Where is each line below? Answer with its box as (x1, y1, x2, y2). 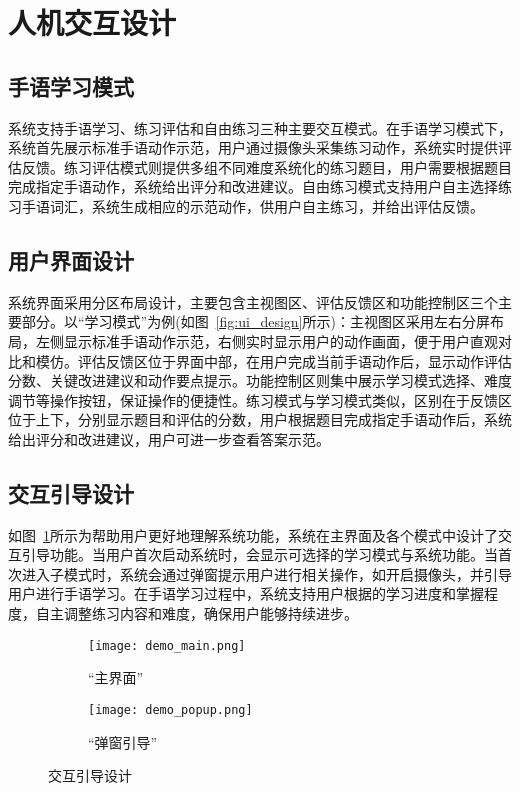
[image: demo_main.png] (88, 638, 246, 653)
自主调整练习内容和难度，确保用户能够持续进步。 (35, 603, 358, 624)
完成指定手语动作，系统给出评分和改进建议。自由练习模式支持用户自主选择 (8, 176, 498, 197)
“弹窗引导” (88, 731, 158, 752)
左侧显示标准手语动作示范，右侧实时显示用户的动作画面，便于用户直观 (35, 330, 498, 351)
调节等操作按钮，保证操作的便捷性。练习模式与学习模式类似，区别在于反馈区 (8, 389, 512, 410)
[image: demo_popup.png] (88, 702, 253, 717)
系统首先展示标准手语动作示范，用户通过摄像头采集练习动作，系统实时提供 (8, 137, 498, 158)
